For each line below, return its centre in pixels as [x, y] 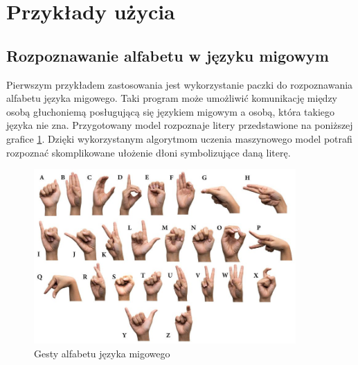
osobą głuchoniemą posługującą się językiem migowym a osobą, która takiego [171, 111]
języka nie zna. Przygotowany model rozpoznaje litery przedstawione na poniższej [180, 125]
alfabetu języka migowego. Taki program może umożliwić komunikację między [172, 98]
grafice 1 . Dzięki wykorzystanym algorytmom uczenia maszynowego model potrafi [179, 138]
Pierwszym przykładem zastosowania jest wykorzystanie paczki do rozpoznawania [180, 84]
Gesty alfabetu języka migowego [102, 353]
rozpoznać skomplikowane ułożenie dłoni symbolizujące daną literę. [149, 152]
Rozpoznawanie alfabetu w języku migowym [168, 55]
